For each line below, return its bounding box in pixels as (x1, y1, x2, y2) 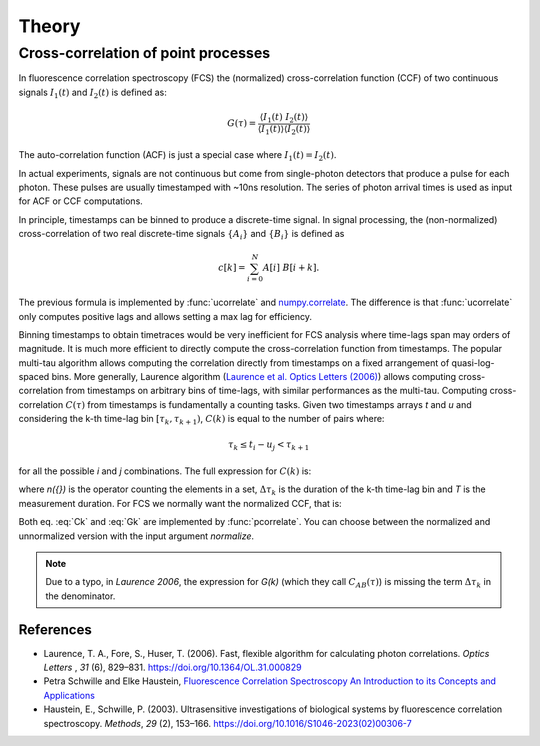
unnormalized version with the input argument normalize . (18, 530, 255, 542)
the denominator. (45, 590, 116, 602)
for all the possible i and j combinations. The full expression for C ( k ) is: (18, 465, 312, 477)
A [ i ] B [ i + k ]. (262, 262, 320, 274)
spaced (18, 371, 50, 383)
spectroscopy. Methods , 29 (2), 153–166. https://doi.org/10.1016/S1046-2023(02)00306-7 (43, 717, 412, 729)
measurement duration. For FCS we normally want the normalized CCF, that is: (18, 497, 342, 509)
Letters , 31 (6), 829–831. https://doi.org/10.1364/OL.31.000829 (43, 661, 302, 674)
